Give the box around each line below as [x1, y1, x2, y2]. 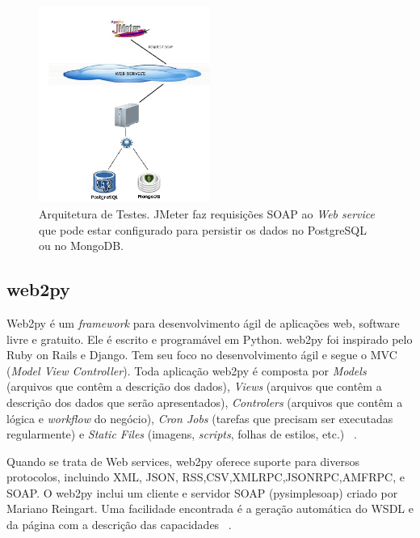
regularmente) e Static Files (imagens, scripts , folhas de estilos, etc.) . [6, 426, 357, 443]
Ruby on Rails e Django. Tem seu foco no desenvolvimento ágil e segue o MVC [6, 346, 397, 363]
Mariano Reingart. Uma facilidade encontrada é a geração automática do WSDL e [6, 500, 414, 517]
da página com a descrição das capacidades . [6, 516, 232, 533]
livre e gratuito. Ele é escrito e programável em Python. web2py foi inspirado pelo [6, 330, 413, 347]
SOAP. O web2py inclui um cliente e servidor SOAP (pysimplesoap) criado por [6, 484, 398, 501]
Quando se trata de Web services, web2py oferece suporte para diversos [6, 452, 359, 469]
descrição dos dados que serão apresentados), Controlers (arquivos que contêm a [6, 393, 403, 410]
